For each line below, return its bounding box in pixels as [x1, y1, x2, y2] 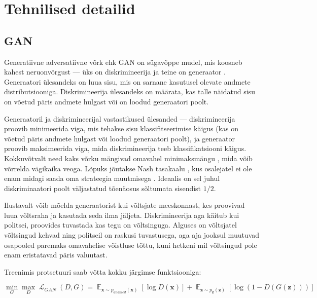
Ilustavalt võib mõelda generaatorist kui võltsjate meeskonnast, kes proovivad [4, 200, 245, 210]
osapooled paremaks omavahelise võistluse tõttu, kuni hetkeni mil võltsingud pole [4, 239, 257, 250]
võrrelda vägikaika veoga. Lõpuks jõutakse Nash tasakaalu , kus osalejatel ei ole [4, 163, 252, 173]
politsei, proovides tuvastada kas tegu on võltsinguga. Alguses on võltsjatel [4, 219, 237, 230]
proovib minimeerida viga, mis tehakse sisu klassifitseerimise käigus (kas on [4, 123, 239, 134]
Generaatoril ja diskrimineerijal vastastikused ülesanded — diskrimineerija [4, 113, 235, 124]
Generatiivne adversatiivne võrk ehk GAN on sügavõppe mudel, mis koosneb [4, 56, 242, 67]
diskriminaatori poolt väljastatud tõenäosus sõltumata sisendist [4, 182, 201, 193]
